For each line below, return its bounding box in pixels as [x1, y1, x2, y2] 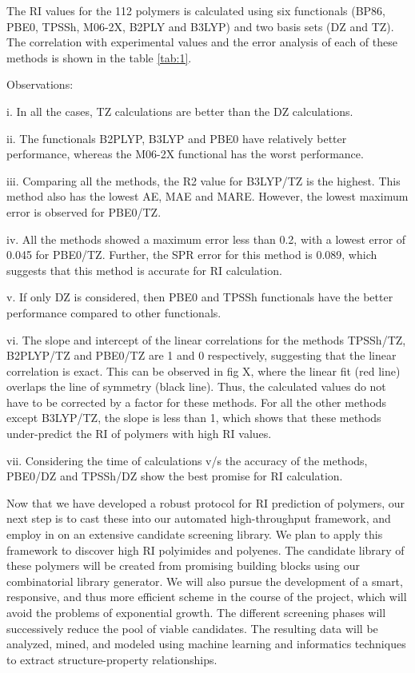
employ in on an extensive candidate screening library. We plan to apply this [6, 526, 383, 543]
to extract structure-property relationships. [6, 651, 217, 667]
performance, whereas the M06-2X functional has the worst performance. [6, 145, 364, 162]
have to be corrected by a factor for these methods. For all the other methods [6, 393, 387, 410]
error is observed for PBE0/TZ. [6, 203, 162, 220]
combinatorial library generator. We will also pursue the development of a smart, [6, 572, 403, 589]
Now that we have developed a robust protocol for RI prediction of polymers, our [6, 494, 405, 511]
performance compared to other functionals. [6, 304, 221, 321]
